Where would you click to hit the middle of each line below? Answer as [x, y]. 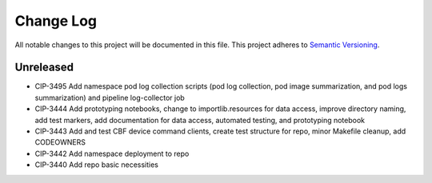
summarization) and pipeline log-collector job [110, 97]
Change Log [56, 21]
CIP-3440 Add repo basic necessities [97, 165]
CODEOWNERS [60, 142]
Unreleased [44, 68]
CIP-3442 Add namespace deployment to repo [112, 153]
